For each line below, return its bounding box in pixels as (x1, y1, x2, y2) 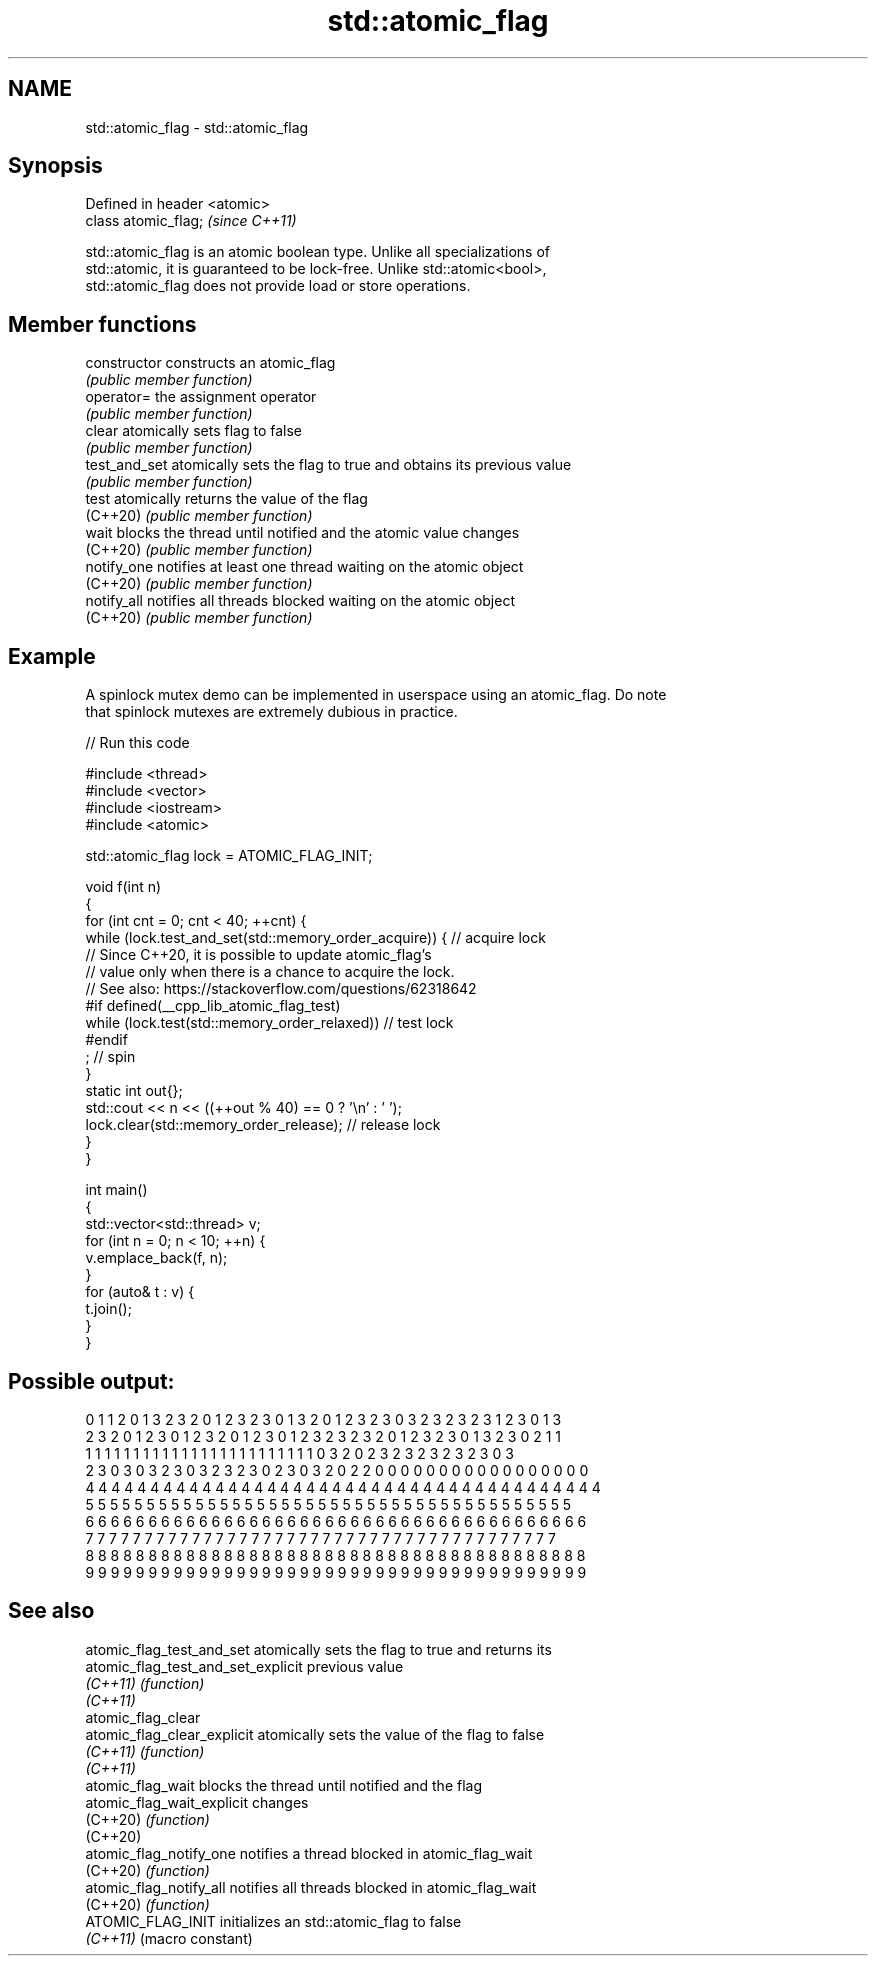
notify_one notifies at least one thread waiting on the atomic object (85, 558, 524, 576)
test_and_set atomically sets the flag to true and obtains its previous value (85, 456, 572, 474)
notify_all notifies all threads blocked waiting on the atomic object (85, 592, 515, 610)
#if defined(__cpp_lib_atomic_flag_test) (85, 997, 341, 1015)
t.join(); (85, 1300, 132, 1318)
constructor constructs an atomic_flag (85, 354, 336, 372)
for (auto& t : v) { (85, 1283, 195, 1301)
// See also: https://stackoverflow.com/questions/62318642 (85, 980, 477, 998)
